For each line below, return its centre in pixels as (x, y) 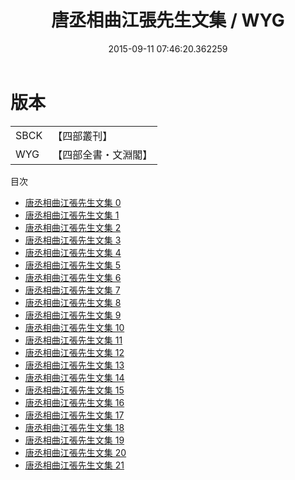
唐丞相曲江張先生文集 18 (74, 427)
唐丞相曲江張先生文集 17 (74, 415)
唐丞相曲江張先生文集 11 (73, 340)
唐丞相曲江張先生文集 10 (74, 327)
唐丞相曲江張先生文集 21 (74, 465)
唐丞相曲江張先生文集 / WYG (168, 20)
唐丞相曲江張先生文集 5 (73, 265)
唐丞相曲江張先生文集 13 (74, 365)
